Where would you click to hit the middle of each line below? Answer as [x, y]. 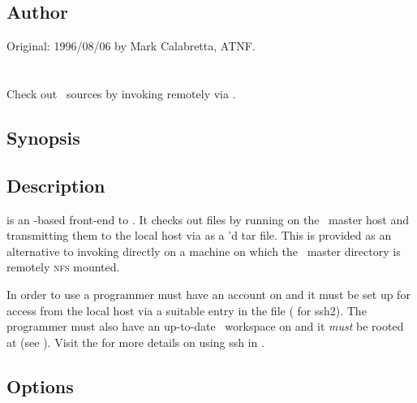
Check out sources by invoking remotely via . [121, 93]
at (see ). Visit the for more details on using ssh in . [135, 342]
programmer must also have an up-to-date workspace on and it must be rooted [205, 326]
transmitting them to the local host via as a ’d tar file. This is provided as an [199, 235]
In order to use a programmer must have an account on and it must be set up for [208, 294]
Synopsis [43, 137]
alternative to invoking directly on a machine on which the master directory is [204, 251]
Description [56, 185]
